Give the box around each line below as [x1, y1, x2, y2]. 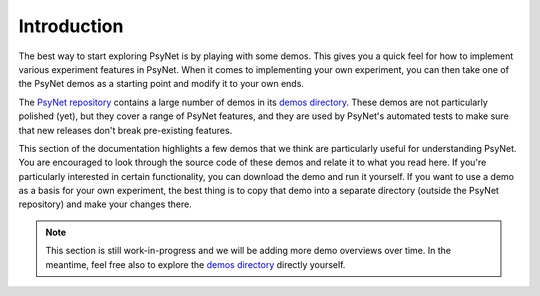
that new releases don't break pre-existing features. [18, 124, 233, 136]
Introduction [18, 15, 124, 37]
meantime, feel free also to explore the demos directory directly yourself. [45, 258, 346, 270]
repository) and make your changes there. [18, 198, 192, 210]
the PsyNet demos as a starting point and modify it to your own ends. [18, 78, 305, 90]
